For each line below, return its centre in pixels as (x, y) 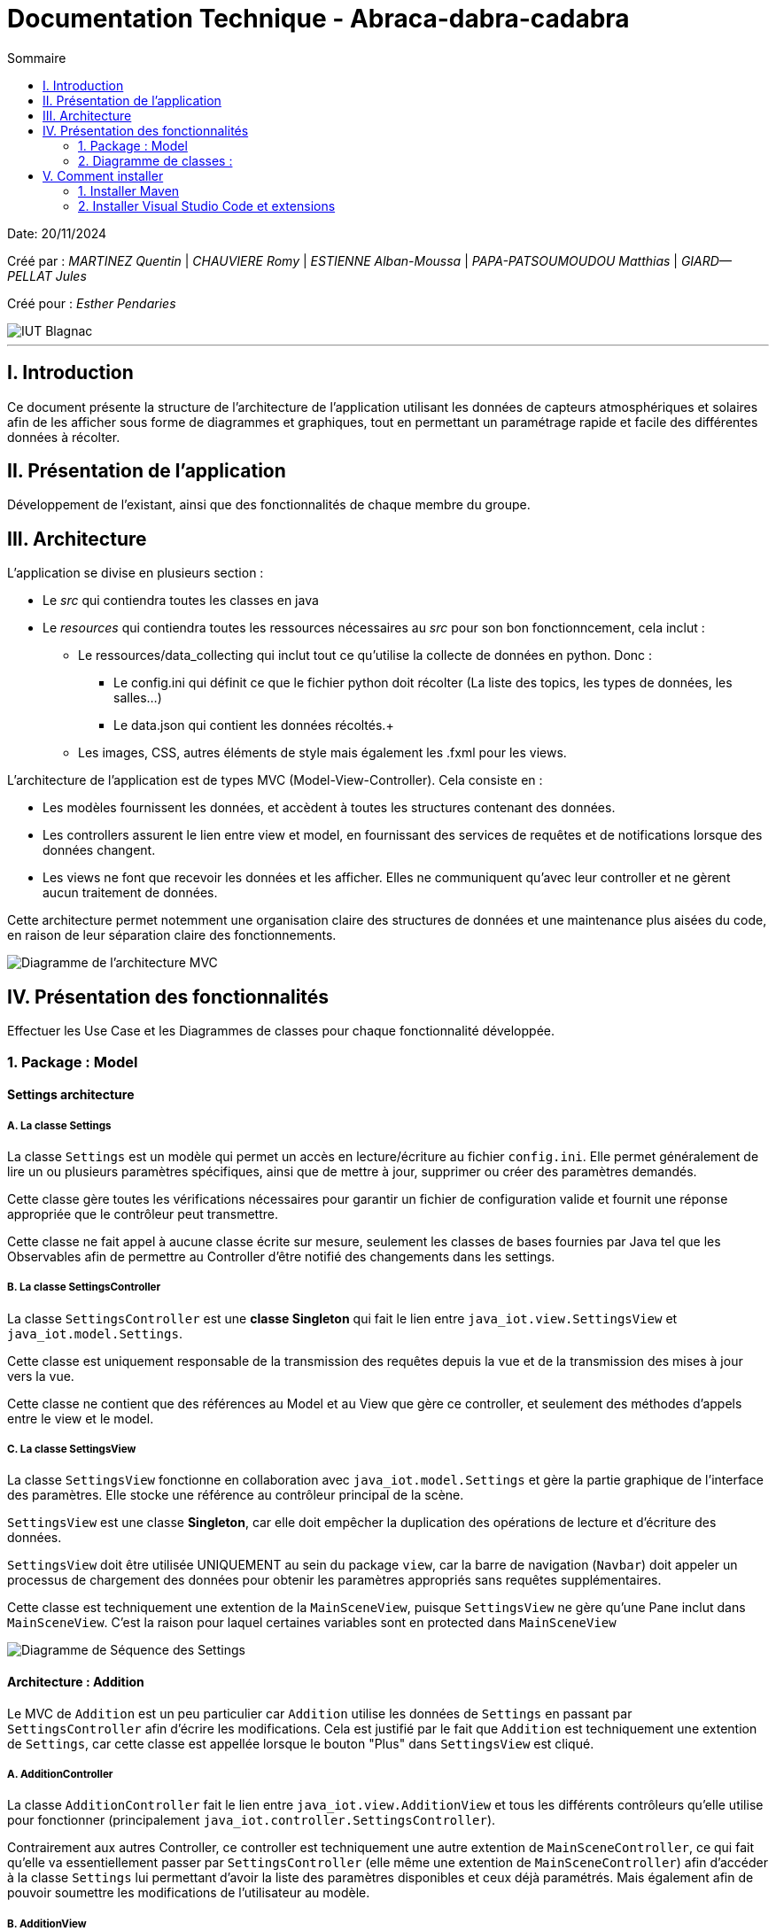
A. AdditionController (60, 1775)
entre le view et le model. (81, 1418)
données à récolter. (64, 437)
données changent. (99, 850)
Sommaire (37, 58)
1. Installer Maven (129, 190)
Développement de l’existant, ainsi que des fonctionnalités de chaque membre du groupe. (269, 505)
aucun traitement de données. (130, 893)
